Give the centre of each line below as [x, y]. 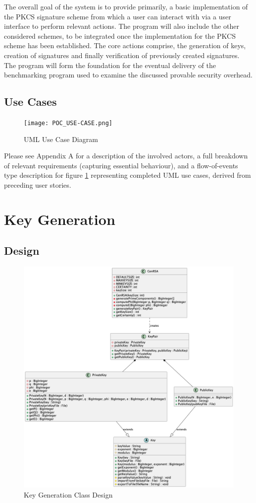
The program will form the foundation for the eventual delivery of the [110, 65]
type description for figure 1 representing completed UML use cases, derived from [128, 175]
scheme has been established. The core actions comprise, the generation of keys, [125, 45]
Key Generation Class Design [68, 494]
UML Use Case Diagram [61, 139]
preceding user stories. [38, 184]
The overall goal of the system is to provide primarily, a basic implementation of [126, 6]
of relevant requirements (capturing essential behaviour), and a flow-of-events [121, 165]
